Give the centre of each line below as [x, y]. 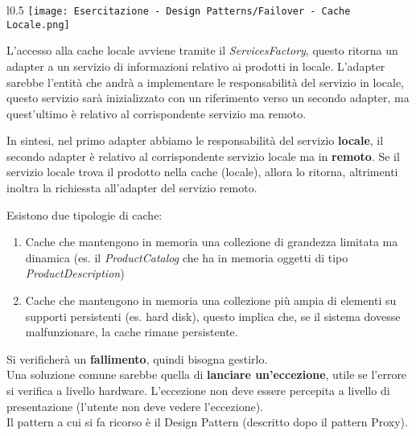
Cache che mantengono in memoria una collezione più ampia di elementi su [211, 300]
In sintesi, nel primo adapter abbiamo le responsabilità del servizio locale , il [195, 140]
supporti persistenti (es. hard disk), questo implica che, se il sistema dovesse [213, 316]
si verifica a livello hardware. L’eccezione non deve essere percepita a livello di [198, 390]
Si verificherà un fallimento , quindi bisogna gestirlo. [137, 358]
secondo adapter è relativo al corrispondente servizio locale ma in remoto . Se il [203, 156]
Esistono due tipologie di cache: [84, 214]
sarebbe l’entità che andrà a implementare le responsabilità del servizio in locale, [205, 82]
